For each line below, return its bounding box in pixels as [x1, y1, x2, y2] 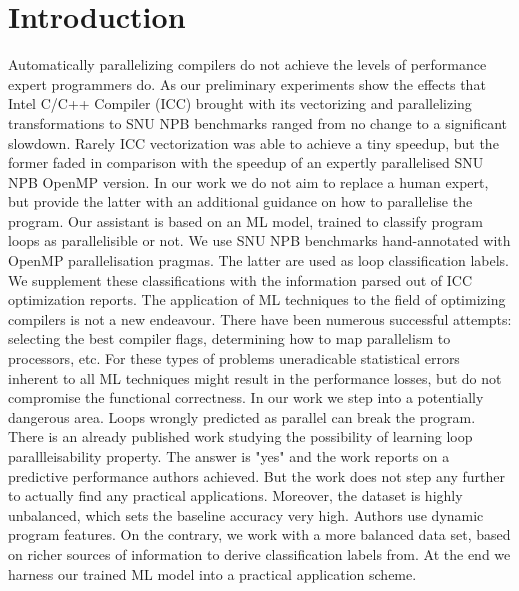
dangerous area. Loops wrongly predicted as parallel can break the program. [8, 406, 476, 427]
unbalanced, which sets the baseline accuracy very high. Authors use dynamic [8, 504, 484, 525]
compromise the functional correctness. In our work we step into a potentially [8, 387, 484, 408]
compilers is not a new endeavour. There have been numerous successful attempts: [8, 308, 512, 329]
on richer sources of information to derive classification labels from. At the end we [8, 543, 511, 564]
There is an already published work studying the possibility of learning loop [8, 426, 473, 447]
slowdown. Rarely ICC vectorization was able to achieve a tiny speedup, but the [8, 132, 499, 153]
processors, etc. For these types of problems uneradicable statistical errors [8, 348, 460, 369]
